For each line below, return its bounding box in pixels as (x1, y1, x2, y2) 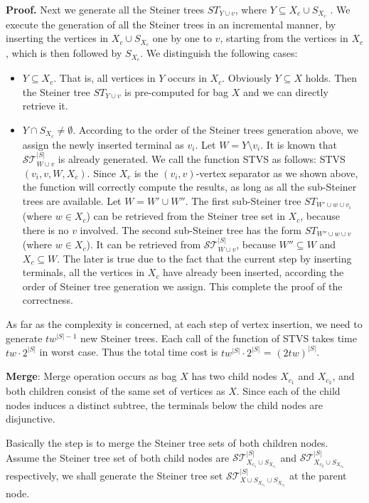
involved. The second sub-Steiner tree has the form (80, 222, 302, 237)
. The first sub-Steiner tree (185, 194, 301, 208)
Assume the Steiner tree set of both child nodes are (6, 450, 230, 465)
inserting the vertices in (6, 31, 109, 46)
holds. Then (305, 70, 358, 85)
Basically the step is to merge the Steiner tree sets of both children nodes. (6, 435, 328, 450)
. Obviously (222, 70, 272, 85)
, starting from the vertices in (220, 31, 348, 46)
